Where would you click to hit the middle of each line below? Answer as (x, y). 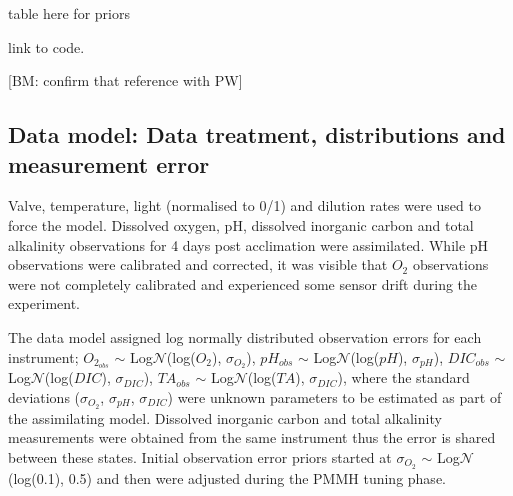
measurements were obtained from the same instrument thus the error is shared (252, 437)
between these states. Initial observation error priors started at (200, 457)
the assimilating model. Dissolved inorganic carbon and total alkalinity (225, 417)
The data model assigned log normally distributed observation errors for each (245, 336)
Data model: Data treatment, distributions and (257, 134)
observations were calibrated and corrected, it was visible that (198, 264)
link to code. (46, 46)
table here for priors (69, 13)
